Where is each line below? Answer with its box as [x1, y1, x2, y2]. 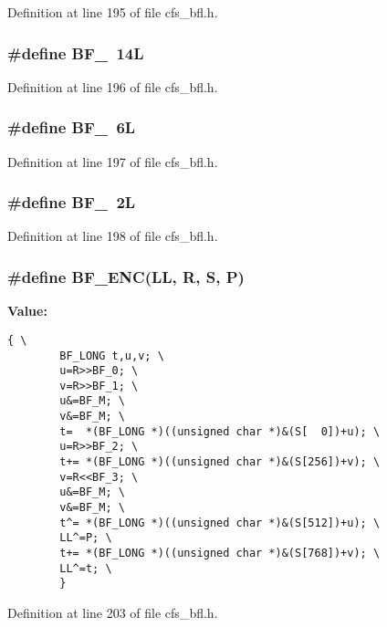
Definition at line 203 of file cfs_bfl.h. [7, 603, 218, 622]
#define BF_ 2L [7, 191, 136, 214]
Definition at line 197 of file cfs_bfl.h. [7, 152, 218, 171]
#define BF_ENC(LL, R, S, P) [7, 265, 245, 287]
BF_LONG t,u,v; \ [59, 349, 164, 362]
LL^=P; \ [59, 531, 112, 545]
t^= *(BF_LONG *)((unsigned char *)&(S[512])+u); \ [59, 516, 381, 529]
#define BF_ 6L [7, 116, 136, 139]
